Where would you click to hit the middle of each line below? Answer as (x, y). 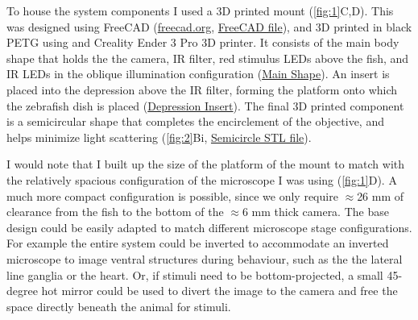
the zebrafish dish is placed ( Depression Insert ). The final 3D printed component (205, 105)
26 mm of (381, 195)
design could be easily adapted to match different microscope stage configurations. (209, 227)
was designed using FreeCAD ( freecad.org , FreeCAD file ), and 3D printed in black (209, 26)
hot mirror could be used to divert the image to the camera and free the (219, 291)
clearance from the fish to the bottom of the (115, 212)
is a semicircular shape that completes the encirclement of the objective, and (195, 121)
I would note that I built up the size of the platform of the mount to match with (206, 164)
